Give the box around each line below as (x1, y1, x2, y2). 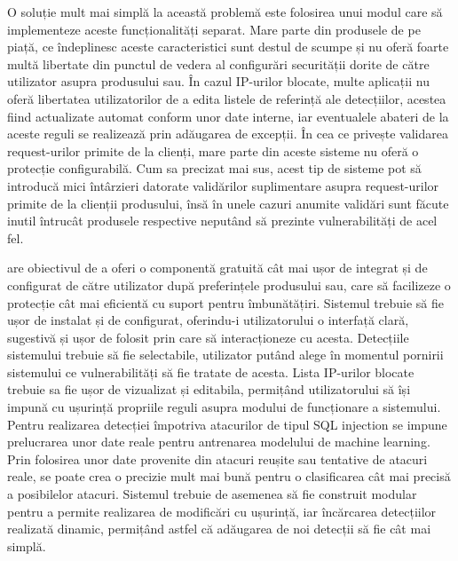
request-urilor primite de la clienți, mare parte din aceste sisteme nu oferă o (7, 141, 419, 160)
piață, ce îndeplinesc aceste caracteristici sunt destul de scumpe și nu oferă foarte (7, 37, 449, 56)
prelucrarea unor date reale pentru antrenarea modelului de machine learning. (7, 432, 430, 451)
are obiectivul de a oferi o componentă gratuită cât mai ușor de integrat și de (7, 258, 428, 277)
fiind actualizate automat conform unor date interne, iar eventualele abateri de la (7, 107, 449, 125)
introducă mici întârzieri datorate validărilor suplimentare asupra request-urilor (7, 176, 439, 194)
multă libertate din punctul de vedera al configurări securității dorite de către (7, 54, 430, 73)
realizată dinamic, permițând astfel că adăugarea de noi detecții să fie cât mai (7, 519, 431, 538)
